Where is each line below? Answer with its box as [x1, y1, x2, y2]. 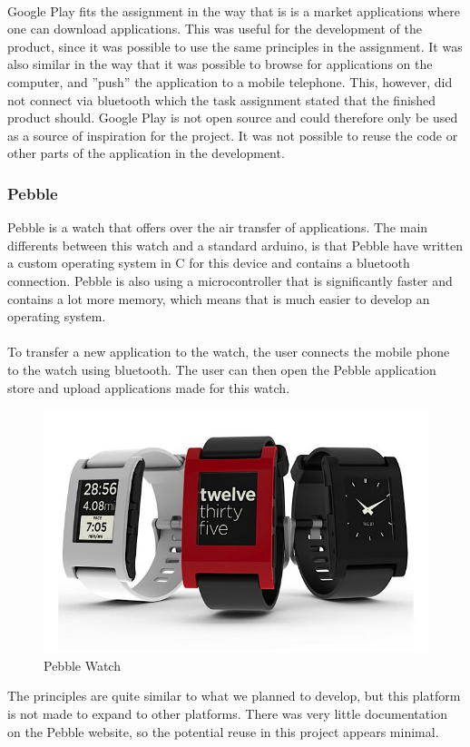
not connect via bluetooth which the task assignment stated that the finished [7, 90, 436, 109]
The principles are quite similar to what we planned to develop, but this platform [7, 686, 461, 705]
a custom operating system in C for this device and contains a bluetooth [7, 253, 410, 272]
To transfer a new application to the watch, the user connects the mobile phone [7, 342, 450, 361]
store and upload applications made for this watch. [7, 378, 290, 397]
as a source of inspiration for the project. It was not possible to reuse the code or [7, 125, 458, 144]
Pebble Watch [44, 655, 121, 674]
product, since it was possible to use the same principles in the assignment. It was [7, 36, 463, 55]
